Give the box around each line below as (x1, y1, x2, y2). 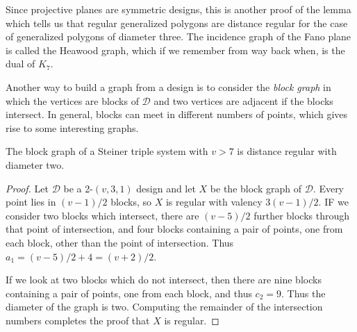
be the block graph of (210, 181, 301, 195)
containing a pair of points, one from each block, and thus (6, 285, 252, 300)
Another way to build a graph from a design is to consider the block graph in (6, 79, 331, 94)
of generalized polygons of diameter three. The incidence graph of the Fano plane (6, 29, 351, 44)
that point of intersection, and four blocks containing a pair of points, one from (6, 222, 343, 236)
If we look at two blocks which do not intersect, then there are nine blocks (6, 272, 322, 287)
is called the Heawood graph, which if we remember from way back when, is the (6, 42, 345, 57)
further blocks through (254, 208, 350, 222)
